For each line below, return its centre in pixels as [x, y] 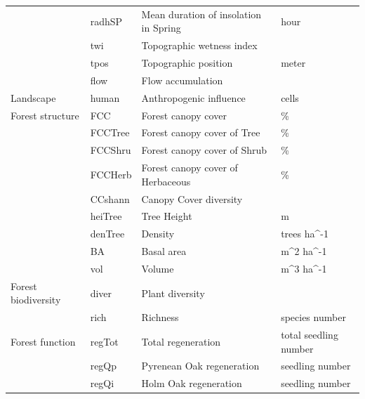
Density [158, 234]
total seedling [310, 335]
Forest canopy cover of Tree [201, 132]
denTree [107, 234]
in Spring [161, 28]
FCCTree [110, 132]
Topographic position [187, 63]
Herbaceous [166, 181]
